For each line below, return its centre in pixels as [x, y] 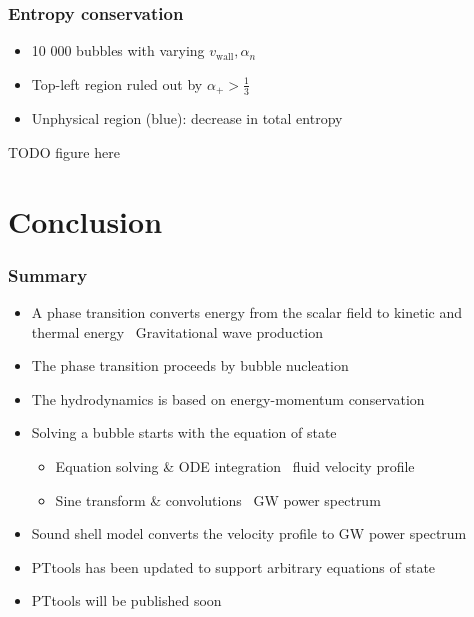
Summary [48, 274]
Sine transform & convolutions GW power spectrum [218, 499]
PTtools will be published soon [126, 600]
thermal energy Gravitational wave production [177, 331]
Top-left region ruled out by [117, 83]
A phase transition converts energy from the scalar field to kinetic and [247, 312]
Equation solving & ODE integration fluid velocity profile [235, 466]
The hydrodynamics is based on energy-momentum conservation [228, 398]
